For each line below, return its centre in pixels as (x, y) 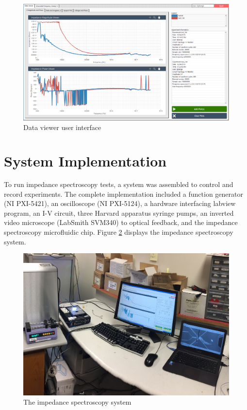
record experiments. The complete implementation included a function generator (123, 194)
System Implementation (85, 161)
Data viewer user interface (62, 127)
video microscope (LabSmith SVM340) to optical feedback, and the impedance (121, 222)
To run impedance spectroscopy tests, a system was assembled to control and (119, 184)
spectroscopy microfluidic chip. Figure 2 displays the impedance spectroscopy (119, 232)
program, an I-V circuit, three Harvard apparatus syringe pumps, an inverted (119, 213)
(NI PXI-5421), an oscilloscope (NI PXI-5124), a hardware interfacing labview (120, 203)
